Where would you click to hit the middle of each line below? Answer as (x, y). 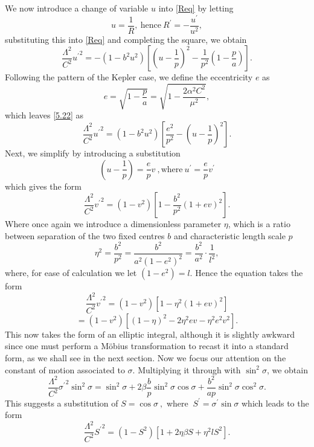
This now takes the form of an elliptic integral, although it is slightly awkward (150, 334)
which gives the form (43, 186)
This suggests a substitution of (62, 403)
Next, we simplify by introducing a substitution (93, 153)
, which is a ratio (259, 224)
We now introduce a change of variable (77, 8)
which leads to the (275, 403)
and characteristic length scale (229, 235)
